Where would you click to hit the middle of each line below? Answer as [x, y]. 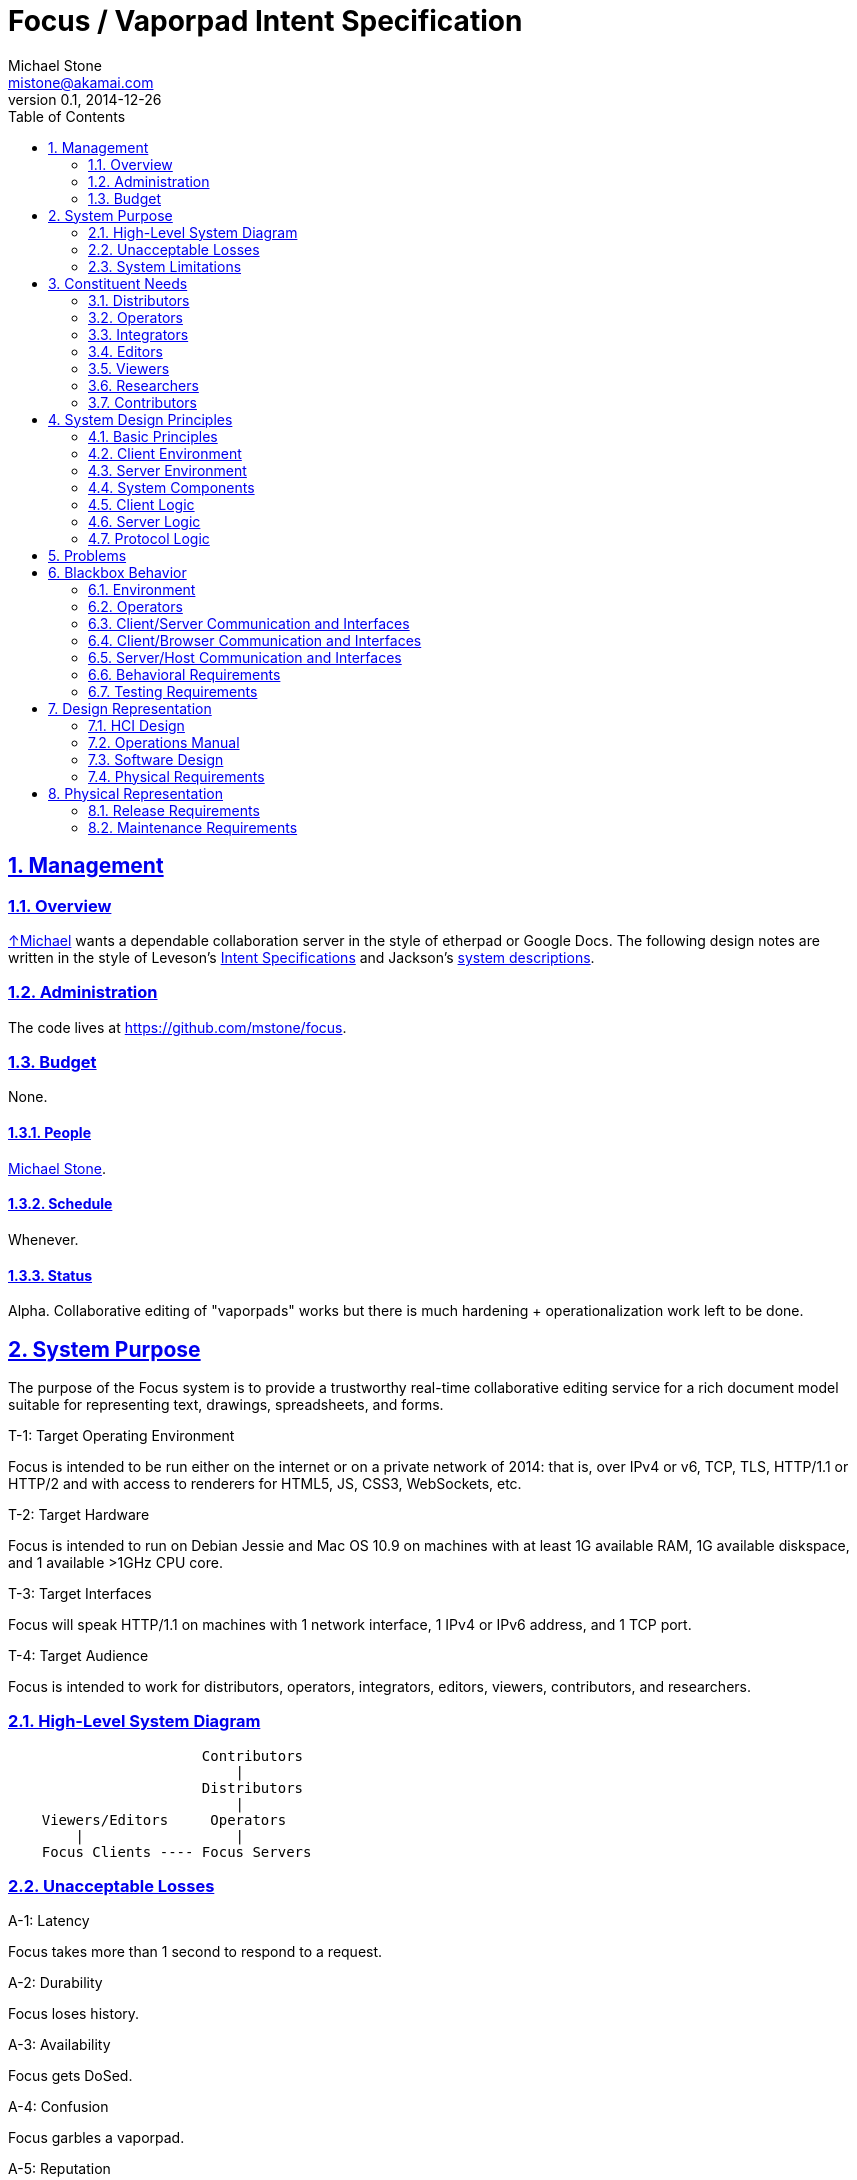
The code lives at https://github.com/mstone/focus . [177, 1027]
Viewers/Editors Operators [164, 1819]
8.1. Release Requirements [174, 810]
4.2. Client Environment [165, 453]
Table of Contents [67, 116]
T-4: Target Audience [78, 1655]
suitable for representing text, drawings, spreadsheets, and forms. [226, 1404]
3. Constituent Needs [118, 283]
